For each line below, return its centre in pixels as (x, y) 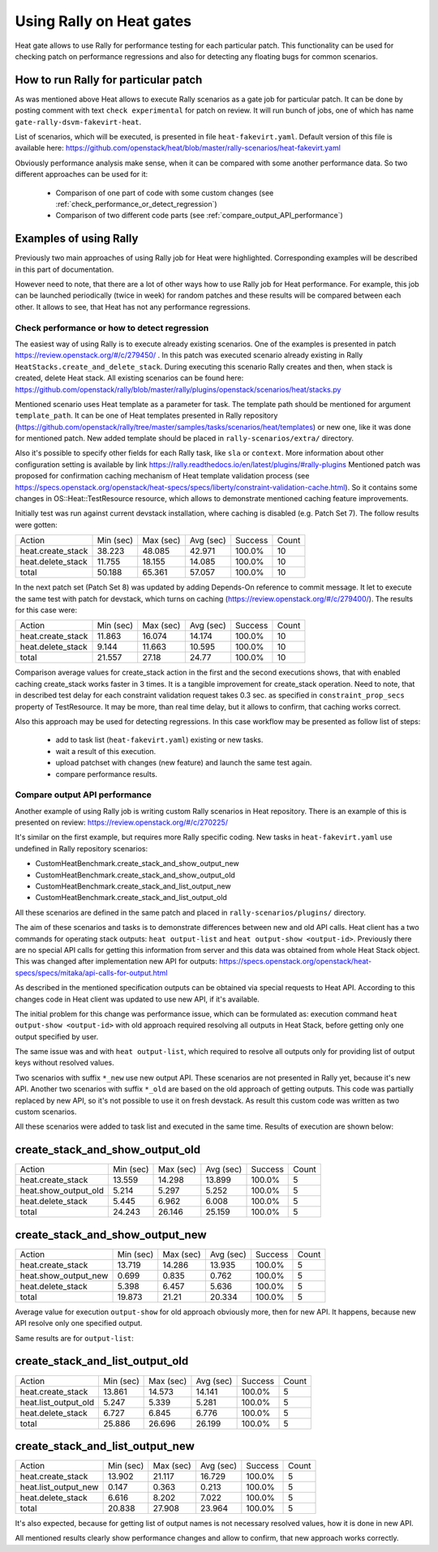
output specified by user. (57, 1036)
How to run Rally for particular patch (109, 80)
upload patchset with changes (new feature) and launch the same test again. (184, 763)
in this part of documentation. (64, 269)
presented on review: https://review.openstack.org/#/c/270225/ (122, 822)
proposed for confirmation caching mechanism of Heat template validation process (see (162, 476)
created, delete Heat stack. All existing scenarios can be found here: (129, 378)
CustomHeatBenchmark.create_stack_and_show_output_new (137, 864)
